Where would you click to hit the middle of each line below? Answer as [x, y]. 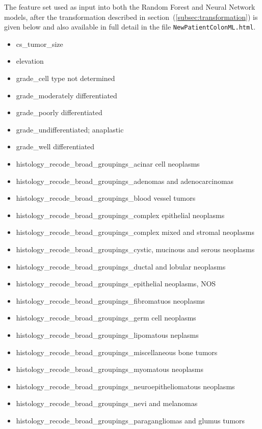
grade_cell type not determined [65, 78]
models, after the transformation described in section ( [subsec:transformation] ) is [131, 17]
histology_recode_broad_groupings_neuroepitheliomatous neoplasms [125, 386]
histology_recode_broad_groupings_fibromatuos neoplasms [110, 300]
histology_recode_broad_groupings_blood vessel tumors [106, 198]
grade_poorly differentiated [59, 112]
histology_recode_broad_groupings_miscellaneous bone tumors [117, 352]
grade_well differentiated [55, 146]
